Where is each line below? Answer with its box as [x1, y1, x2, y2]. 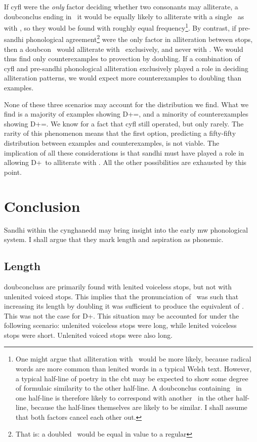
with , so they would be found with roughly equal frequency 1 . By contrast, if [4, 21, 236, 33]
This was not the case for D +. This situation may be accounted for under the [4, 310, 239, 321]
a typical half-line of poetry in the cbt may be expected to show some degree [15, 373, 249, 383]
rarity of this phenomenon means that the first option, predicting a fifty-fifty [4, 128, 236, 138]
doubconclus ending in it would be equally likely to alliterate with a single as [4, 11, 244, 21]
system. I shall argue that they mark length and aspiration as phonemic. [4, 234, 223, 244]
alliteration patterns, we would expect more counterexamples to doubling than [4, 73, 242, 83]
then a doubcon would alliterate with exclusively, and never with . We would [4, 43, 243, 54]
